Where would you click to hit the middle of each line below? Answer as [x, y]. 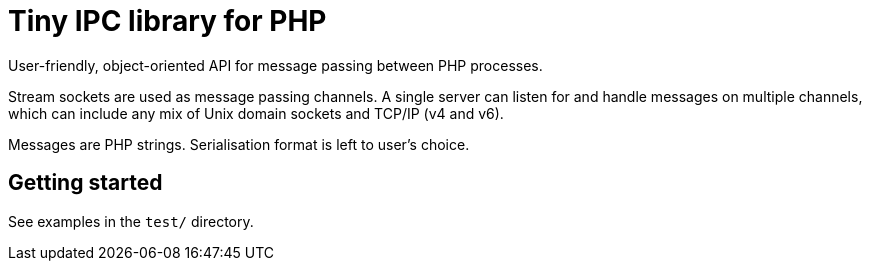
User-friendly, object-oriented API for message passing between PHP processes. [275, 65]
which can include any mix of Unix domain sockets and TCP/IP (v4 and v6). [256, 113]
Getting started [85, 183]
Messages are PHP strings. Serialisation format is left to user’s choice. [239, 144]
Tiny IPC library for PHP [167, 21]
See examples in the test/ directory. [131, 221]
